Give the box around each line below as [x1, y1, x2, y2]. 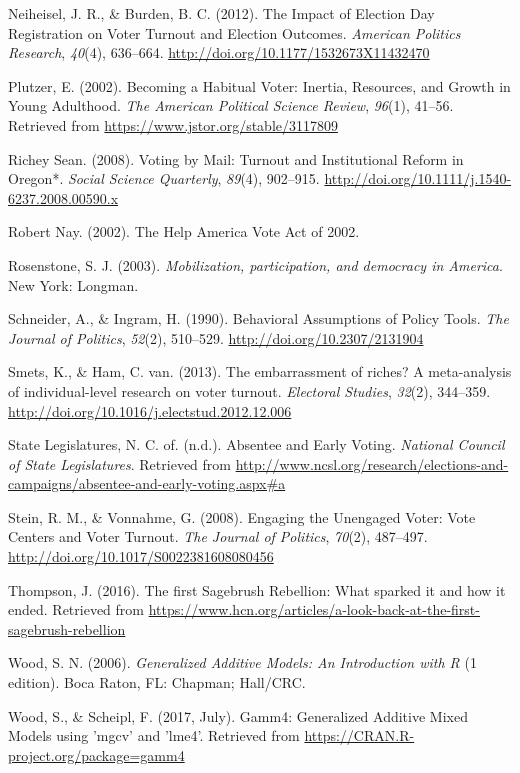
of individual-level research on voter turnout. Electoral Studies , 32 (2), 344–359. [8, 380, 491, 401]
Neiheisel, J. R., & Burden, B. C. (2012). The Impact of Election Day [8, 3, 435, 23]
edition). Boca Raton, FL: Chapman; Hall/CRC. [8, 672, 306, 693]
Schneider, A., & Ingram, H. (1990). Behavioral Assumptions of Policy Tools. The [8, 308, 509, 329]
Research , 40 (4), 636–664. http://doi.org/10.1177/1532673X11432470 [8, 42, 430, 63]
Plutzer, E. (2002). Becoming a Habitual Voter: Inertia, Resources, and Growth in [8, 75, 511, 96]
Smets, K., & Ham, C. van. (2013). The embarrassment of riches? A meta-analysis [8, 361, 512, 382]
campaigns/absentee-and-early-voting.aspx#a [8, 473, 286, 494]
